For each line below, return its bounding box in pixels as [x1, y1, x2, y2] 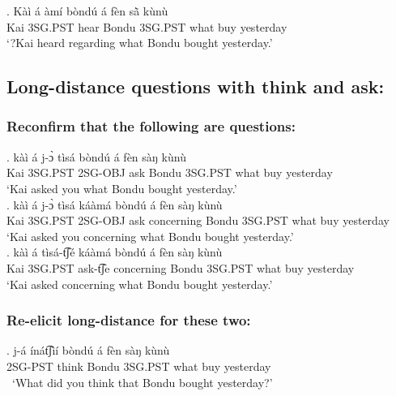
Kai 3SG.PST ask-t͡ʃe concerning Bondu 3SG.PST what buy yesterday [6, 259, 355, 276]
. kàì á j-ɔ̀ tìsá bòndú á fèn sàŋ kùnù [6, 148, 186, 165]
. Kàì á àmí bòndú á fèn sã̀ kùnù [6, 2, 168, 19]
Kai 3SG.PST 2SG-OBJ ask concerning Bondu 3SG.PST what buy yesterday [6, 212, 390, 229]
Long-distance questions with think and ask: [6, 74, 385, 99]
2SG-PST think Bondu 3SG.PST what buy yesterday [6, 357, 271, 374]
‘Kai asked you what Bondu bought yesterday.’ [6, 179, 237, 196]
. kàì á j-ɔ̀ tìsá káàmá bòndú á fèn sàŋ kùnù [6, 196, 223, 213]
